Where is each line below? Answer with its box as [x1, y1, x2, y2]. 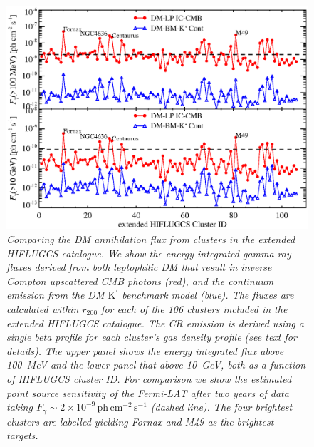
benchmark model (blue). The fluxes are [122, 287, 294, 302]
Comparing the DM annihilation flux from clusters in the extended [6, 232, 295, 247]
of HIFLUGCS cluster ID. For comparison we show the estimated [6, 371, 292, 386]
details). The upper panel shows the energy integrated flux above [6, 343, 284, 358]
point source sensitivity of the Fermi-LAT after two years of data [6, 385, 289, 400]
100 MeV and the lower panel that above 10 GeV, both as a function [6, 357, 306, 372]
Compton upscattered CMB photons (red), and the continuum [6, 273, 274, 288]
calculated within [6, 302, 79, 316]
